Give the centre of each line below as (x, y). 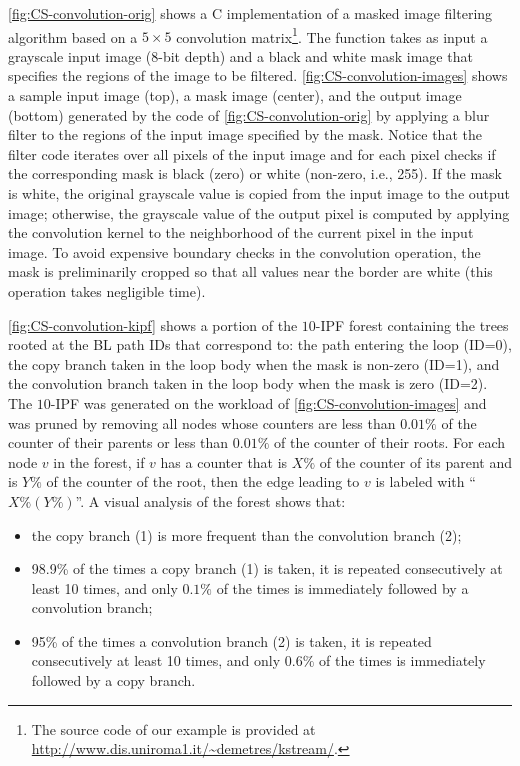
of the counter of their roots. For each (390, 442)
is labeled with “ (425, 481)
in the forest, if (99, 461)
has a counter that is (224, 461)
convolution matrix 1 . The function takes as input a (332, 35)
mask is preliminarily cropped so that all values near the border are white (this (250, 271)
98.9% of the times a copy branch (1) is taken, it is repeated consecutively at (267, 568)
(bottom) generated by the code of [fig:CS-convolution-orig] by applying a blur (249, 114)
